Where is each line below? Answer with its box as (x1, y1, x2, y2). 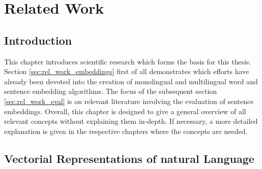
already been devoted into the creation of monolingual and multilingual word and (4, 76, 258, 86)
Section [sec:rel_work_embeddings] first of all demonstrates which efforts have (4, 66, 249, 77)
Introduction (4, 32, 72, 48)
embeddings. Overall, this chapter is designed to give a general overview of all (4, 106, 246, 116)
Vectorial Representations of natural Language (4, 150, 254, 166)
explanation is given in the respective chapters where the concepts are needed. (4, 125, 248, 136)
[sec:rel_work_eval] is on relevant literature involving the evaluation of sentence (4, 95, 254, 106)
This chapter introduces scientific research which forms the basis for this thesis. (4, 56, 251, 66)
